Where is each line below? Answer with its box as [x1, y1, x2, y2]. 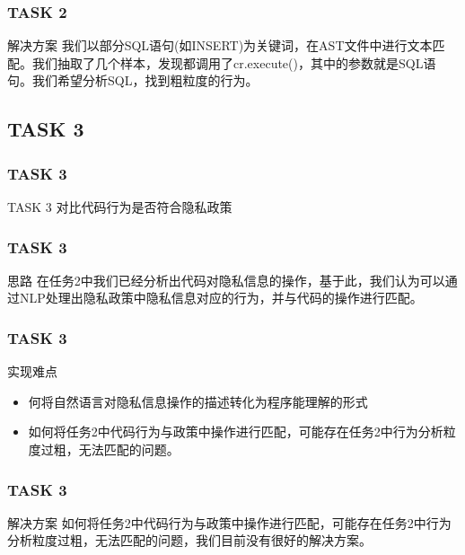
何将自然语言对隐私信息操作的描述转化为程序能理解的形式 [28, 392, 368, 410]
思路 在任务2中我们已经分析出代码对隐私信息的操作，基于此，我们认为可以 [7, 270, 445, 289]
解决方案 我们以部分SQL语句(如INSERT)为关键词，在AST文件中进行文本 [7, 36, 433, 55]
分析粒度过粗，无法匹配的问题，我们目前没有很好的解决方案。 [7, 531, 372, 550]
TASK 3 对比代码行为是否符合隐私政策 [7, 198, 232, 216]
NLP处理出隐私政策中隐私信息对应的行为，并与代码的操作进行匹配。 [19, 288, 423, 307]
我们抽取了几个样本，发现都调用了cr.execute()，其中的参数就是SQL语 [31, 53, 436, 72]
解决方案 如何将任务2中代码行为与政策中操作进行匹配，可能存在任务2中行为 [7, 513, 452, 532]
